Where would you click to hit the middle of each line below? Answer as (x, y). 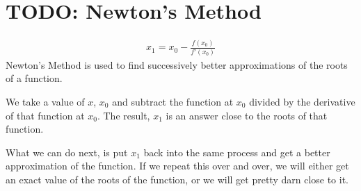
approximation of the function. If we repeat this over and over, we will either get (177, 166)
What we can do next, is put (67, 152)
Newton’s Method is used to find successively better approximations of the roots (177, 64)
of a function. (34, 78)
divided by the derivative (302, 102)
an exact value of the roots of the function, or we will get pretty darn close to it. (177, 179)
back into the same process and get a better (237, 152)
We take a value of (45, 102)
